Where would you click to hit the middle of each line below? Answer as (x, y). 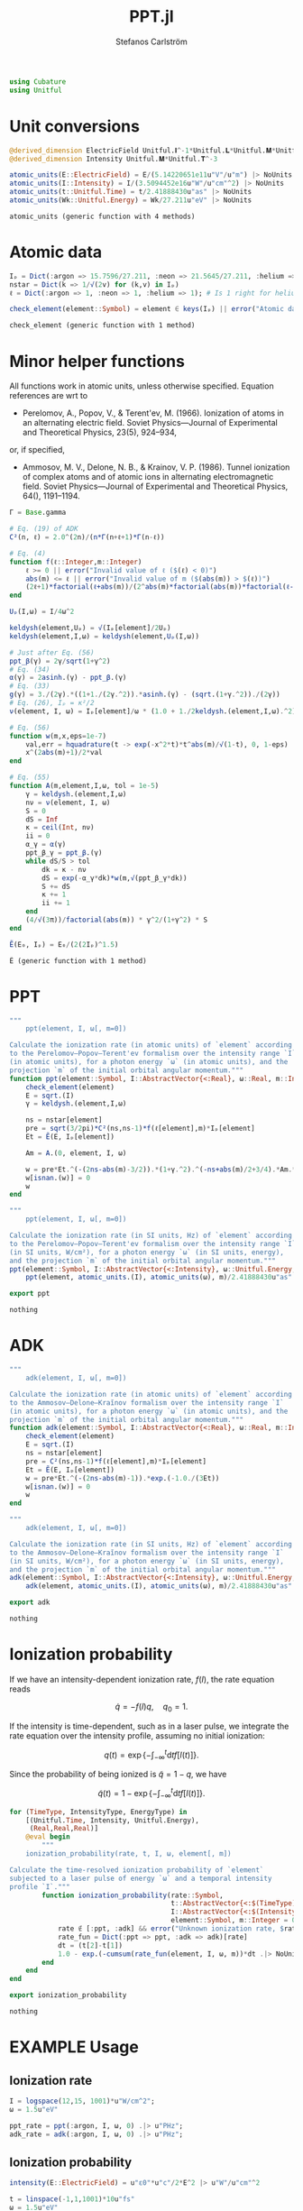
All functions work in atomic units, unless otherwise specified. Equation (142, 386)
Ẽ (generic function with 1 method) (78, 961)
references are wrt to (49, 396)
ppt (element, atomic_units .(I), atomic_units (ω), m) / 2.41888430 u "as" (159, 1278)
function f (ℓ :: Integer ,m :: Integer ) (76, 562)
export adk (30, 1602)
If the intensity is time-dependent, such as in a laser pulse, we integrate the (149, 1726)
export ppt (30, 1294)
